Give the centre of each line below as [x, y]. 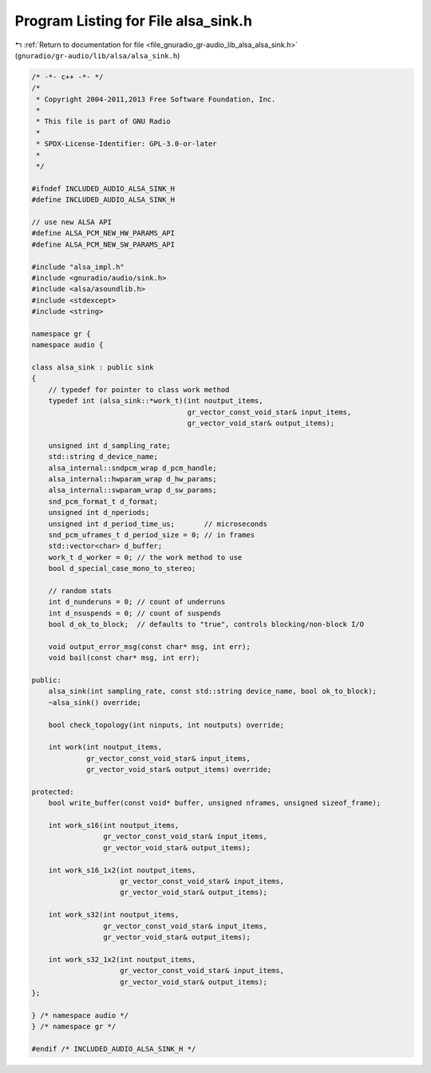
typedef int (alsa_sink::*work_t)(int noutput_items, [156, 401]
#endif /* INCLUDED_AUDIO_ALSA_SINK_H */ [114, 1049]
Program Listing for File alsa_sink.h [134, 21]
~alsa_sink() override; [95, 702]
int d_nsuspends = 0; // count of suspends [134, 613]
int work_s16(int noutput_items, [114, 826]
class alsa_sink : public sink [93, 368]
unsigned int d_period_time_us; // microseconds [158, 524]
